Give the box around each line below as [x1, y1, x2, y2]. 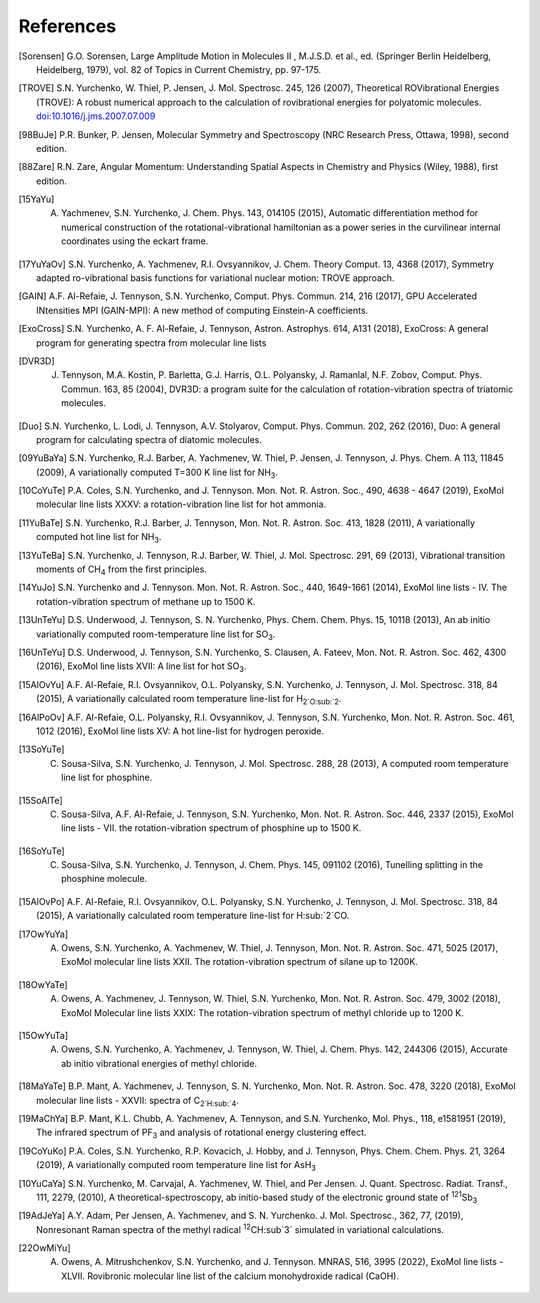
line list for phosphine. [61, 771, 153, 784]
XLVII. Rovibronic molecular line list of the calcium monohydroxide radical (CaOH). [61, 1270, 400, 1282]
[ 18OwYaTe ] [18, 978, 69, 990]
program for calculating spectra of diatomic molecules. [36, 433, 262, 445]
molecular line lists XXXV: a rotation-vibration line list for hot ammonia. [36, 498, 327, 510]
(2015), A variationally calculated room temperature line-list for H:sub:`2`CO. [36, 910, 350, 922]
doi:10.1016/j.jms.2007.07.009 [36, 110, 156, 122]
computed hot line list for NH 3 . [36, 531, 162, 545]
